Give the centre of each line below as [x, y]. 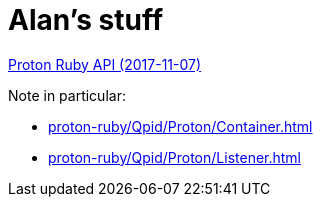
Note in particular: [67, 95]
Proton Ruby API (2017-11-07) [105, 64]
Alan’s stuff [86, 20]
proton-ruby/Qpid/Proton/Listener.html [175, 157]
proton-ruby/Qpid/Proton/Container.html [180, 126]
